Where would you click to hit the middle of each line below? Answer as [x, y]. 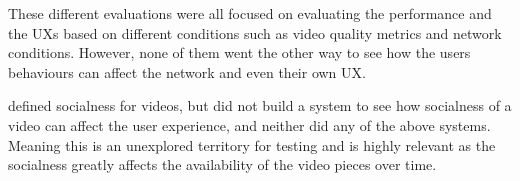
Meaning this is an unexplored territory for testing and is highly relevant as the [252, 144]
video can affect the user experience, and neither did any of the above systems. [249, 124]
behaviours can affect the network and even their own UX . [187, 71]
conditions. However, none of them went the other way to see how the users [239, 52]
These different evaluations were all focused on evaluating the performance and [250, 13]
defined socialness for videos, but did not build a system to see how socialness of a [260, 105]
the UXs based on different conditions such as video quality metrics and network [255, 32]
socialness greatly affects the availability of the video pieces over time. [222, 164]
